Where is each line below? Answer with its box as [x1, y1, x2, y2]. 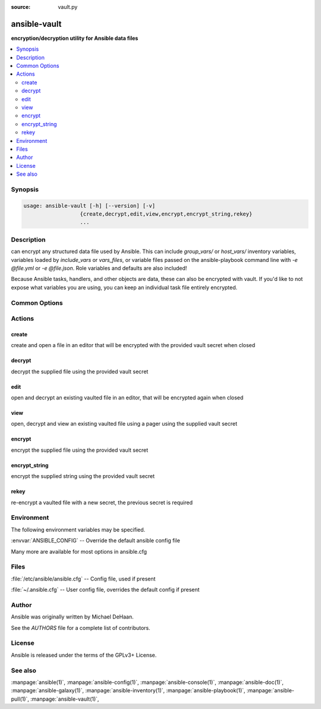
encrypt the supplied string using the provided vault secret [11, 473, 155, 480]
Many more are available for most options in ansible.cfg [11, 548, 147, 555]
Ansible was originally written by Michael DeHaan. [11, 613, 134, 620]
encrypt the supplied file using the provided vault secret [11, 446, 149, 454]
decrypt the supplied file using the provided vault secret [11, 368, 149, 375]
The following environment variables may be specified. [11, 526, 146, 533]
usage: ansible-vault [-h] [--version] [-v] [23, 202, 156, 209]
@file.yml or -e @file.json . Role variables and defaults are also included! [11, 265, 187, 271]
